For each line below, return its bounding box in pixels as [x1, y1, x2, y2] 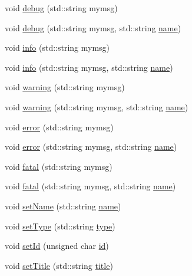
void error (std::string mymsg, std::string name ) [5, 140, 177, 153]
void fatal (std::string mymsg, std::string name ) [5, 180, 176, 192]
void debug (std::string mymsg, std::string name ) [5, 21, 181, 34]
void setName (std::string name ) [5, 199, 121, 212]
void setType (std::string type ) [5, 219, 115, 232]
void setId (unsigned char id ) [5, 239, 109, 252]
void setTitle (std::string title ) [5, 259, 113, 271]
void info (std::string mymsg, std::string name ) [5, 61, 173, 73]
